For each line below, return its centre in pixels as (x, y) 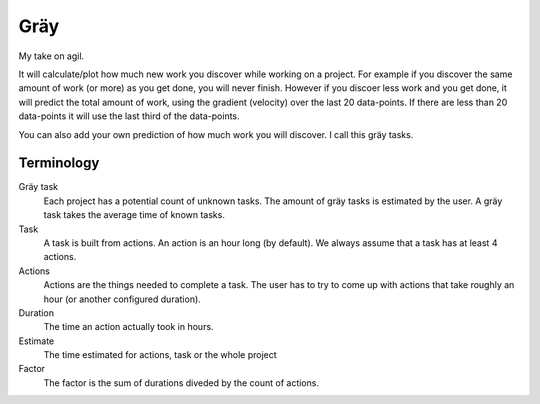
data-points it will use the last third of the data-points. (129, 116)
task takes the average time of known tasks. (134, 215)
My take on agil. (51, 56)
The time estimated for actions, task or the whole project (160, 355)
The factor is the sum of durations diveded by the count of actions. (181, 382)
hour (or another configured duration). (122, 299)
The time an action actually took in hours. (128, 327)
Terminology (59, 163)
